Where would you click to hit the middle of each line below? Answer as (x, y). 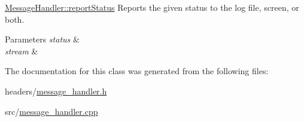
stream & (22, 51)
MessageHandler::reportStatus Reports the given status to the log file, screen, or (152, 7)
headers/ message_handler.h (56, 91)
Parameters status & (42, 39)
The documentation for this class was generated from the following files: (137, 71)
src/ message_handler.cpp (51, 111)
